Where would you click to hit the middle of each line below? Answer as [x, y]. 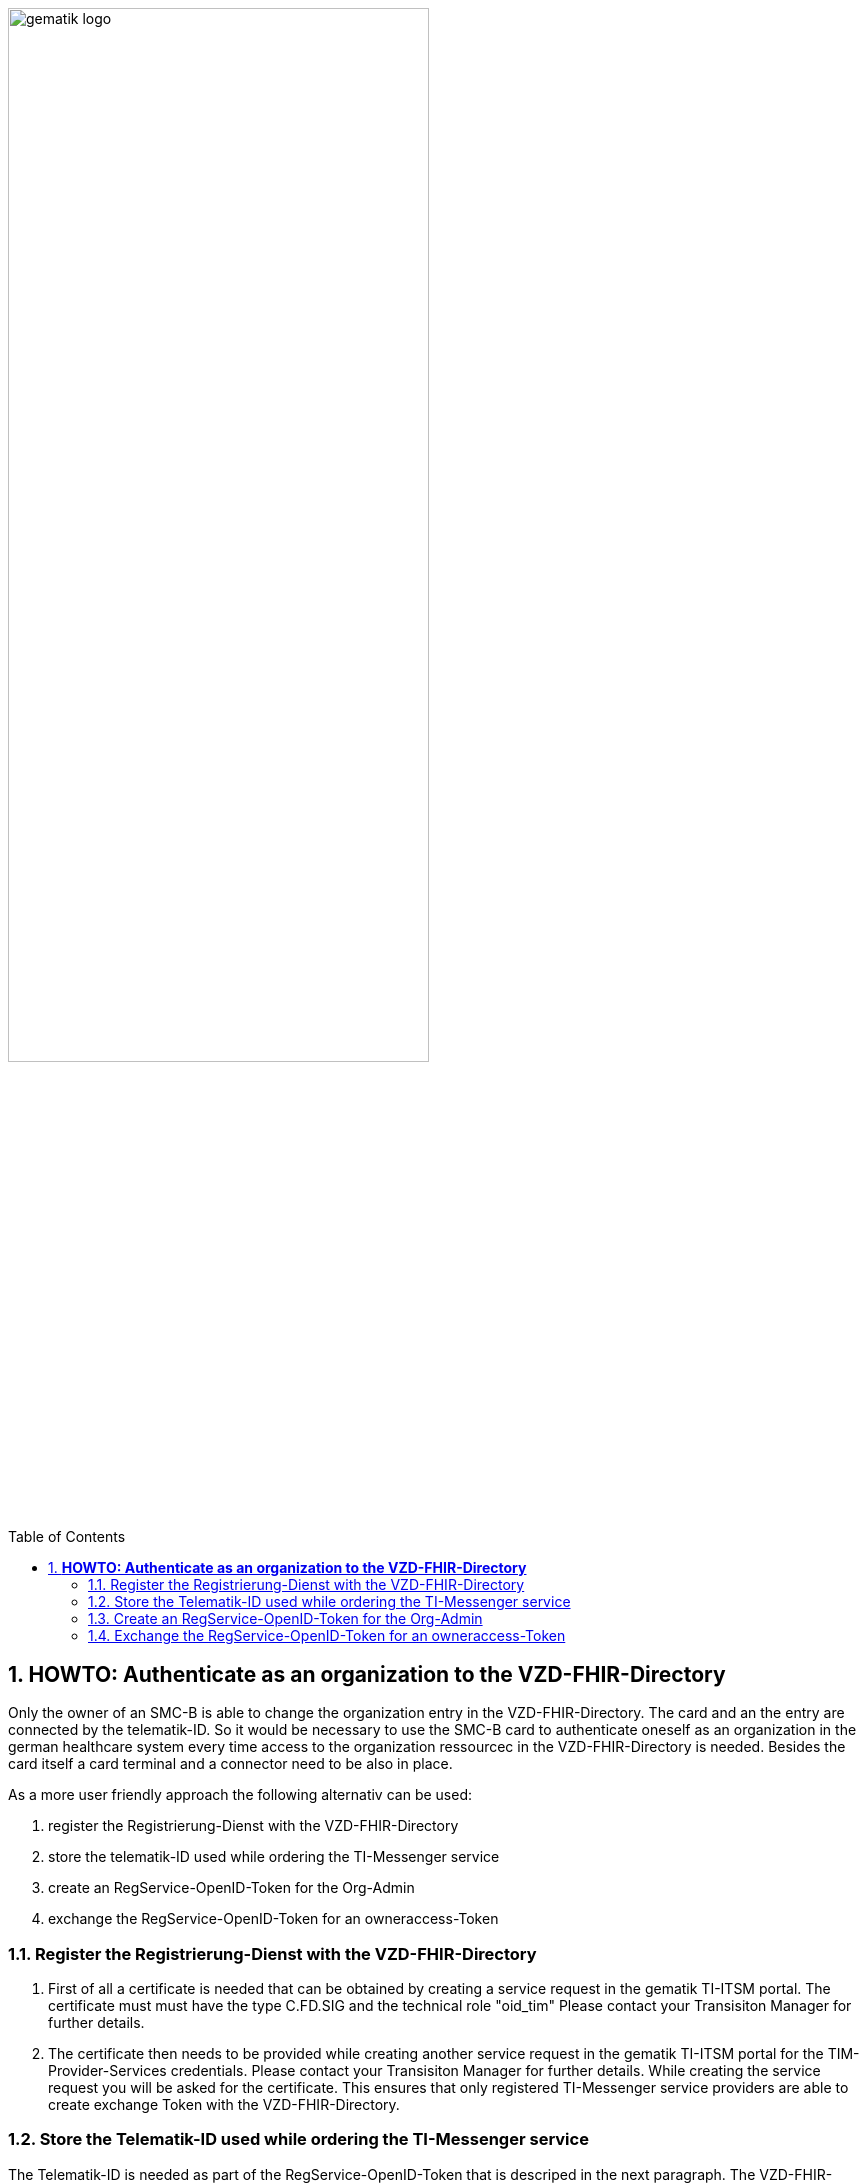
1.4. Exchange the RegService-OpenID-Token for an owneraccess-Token [327, 1636]
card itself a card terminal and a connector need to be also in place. [230, 1764]
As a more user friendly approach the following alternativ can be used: [240, 1795]
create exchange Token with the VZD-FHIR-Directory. [224, 2104]
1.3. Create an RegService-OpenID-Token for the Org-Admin [285, 1619]
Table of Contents [67, 1537]
